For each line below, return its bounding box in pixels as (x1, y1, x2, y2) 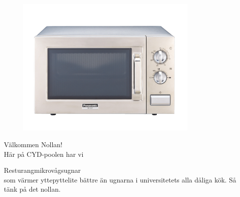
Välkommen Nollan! (4, 139, 62, 149)
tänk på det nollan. (4, 184, 61, 194)
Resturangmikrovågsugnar (4, 165, 81, 175)
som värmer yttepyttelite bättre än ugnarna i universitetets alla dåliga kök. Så (4, 174, 236, 184)
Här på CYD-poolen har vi (4, 149, 84, 159)
